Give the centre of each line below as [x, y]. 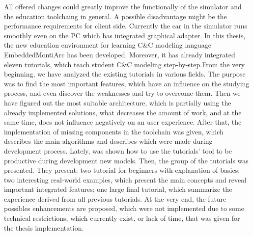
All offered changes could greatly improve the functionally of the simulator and [123, 6]
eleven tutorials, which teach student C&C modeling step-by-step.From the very [125, 64]
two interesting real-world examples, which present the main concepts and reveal [125, 179]
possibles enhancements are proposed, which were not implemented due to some [124, 208]
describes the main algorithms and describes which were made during [108, 141]
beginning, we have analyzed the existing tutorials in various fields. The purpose [125, 74]
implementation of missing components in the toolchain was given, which [114, 131]
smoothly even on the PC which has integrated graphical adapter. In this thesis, [125, 35]
